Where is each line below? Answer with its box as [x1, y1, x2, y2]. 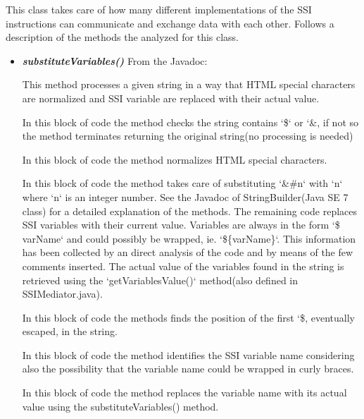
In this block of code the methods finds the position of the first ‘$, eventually [22, 310, 355, 324]
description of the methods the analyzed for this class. [6, 30, 239, 44]
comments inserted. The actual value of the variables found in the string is [22, 258, 344, 273]
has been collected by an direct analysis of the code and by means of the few [22, 245, 353, 260]
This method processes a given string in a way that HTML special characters [22, 77, 356, 92]
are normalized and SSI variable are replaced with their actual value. [22, 90, 320, 105]
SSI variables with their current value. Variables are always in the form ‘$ [22, 217, 340, 232]
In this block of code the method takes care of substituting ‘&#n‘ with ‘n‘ [22, 176, 343, 190]
